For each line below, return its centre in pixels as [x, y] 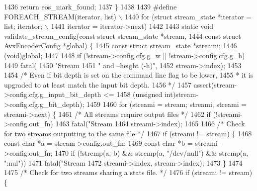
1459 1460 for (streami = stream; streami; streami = [167, 104]
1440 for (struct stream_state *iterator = [188, 16]
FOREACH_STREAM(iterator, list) [60, 16]
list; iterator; [23, 26]
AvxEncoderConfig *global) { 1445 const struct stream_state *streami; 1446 [121, 46]
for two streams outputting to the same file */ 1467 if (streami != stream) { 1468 [128, 133]
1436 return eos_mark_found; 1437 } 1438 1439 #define [90, 6]
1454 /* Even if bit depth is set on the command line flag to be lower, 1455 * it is [129, 75]
